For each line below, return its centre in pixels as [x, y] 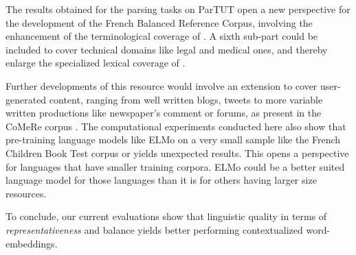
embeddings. [32, 243]
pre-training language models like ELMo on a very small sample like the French [173, 139]
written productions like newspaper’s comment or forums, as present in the [164, 113]
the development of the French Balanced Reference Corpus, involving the [159, 22]
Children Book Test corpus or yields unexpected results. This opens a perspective [177, 153]
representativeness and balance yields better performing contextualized [154, 229]
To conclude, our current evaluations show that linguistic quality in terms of [166, 216]
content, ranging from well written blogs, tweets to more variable [186, 99]
